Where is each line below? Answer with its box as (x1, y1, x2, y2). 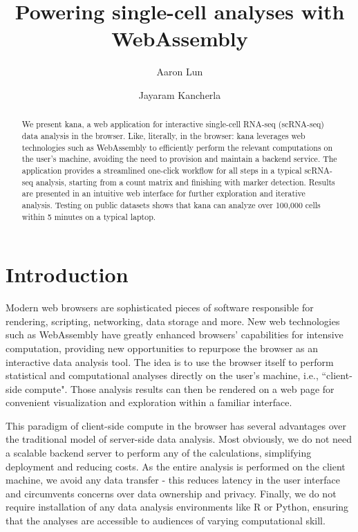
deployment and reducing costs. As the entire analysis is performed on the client (6, 459, 346, 473)
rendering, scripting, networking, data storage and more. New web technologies (6, 313, 340, 328)
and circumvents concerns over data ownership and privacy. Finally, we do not (6, 486, 337, 500)
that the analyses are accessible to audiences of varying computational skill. (6, 513, 326, 528)
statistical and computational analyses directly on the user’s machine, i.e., (6, 368, 319, 383)
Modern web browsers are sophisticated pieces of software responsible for (6, 300, 314, 315)
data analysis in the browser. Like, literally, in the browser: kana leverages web (21, 129, 305, 141)
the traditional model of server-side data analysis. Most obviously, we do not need (6, 432, 352, 446)
